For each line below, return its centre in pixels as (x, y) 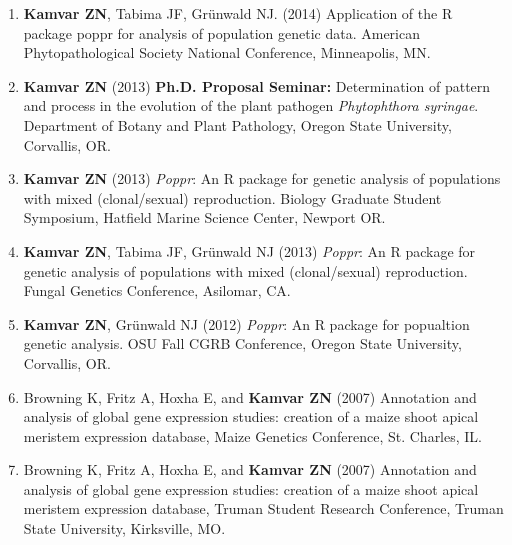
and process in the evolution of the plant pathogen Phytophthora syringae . (251, 105)
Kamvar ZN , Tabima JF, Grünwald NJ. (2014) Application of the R (238, 13)
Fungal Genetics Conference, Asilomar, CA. (157, 290)
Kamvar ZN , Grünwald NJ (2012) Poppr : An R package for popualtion (246, 323)
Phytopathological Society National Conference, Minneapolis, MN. (227, 52)
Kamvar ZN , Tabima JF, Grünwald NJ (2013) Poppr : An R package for (249, 250)
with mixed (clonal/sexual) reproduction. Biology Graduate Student (232, 197)
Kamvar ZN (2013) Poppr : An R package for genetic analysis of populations (262, 178)
